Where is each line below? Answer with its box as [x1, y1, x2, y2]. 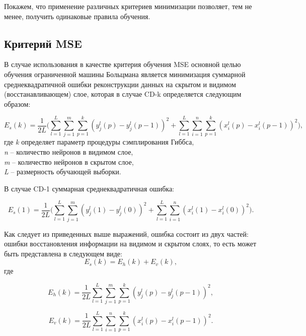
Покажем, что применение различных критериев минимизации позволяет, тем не [4, 1, 252, 11]
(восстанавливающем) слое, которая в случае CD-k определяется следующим [4, 89, 242, 99]
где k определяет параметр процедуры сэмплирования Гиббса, [4, 137, 194, 147]
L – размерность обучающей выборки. [4, 166, 121, 177]
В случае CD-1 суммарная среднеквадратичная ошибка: [4, 183, 174, 193]
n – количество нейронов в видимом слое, [4, 147, 133, 157]
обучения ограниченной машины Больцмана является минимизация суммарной [4, 69, 246, 79]
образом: [4, 98, 31, 109]
